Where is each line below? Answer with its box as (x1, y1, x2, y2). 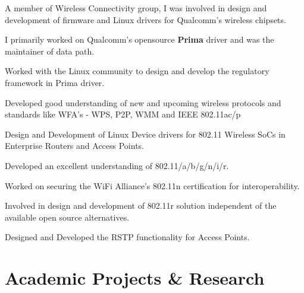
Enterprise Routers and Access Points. (5, 139, 145, 152)
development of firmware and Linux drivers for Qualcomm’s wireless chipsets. (5, 13, 286, 26)
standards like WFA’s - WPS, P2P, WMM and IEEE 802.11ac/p (5, 108, 241, 120)
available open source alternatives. (5, 211, 130, 223)
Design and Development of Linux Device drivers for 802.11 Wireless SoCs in (5, 128, 286, 140)
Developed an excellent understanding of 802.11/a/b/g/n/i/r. (5, 159, 229, 171)
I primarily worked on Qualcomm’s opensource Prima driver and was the (5, 33, 274, 46)
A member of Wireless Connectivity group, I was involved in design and (5, 2, 267, 14)
